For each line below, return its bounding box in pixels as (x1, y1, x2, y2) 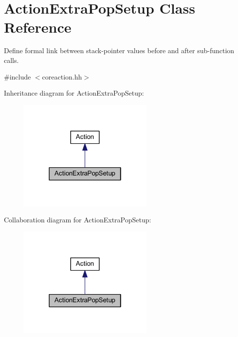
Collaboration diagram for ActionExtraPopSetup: (4, 215, 151, 225)
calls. (4, 55, 19, 65)
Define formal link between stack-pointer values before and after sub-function (4, 45, 235, 56)
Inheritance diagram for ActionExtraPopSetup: (4, 88, 144, 98)
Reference (4, 17, 72, 37)
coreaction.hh (42, 71, 82, 81)
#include (4, 71, 31, 81)
